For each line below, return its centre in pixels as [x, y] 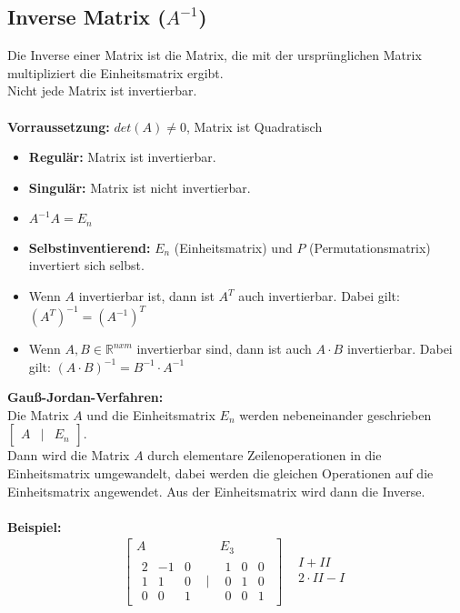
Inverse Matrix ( [87, 17]
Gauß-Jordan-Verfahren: [85, 397]
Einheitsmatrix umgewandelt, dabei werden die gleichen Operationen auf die [220, 473]
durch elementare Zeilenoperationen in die [265, 455]
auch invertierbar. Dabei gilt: [319, 296]
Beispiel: [35, 526]
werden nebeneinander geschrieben [335, 414]
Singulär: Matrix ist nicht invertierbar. [140, 187]
